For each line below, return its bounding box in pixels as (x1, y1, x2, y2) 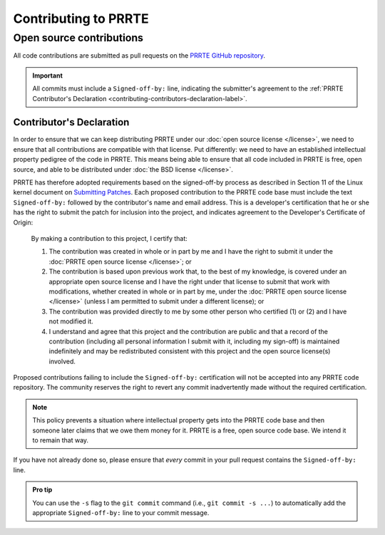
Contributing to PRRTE (13, 11, 149, 26)
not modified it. (48, 317, 94, 326)
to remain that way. (32, 436, 89, 445)
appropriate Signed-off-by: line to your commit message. (32, 508, 210, 516)
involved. (48, 357, 76, 365)
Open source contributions (13, 31, 144, 44)
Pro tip (32, 485, 53, 494)
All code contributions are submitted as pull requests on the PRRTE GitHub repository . (13, 51, 266, 60)
